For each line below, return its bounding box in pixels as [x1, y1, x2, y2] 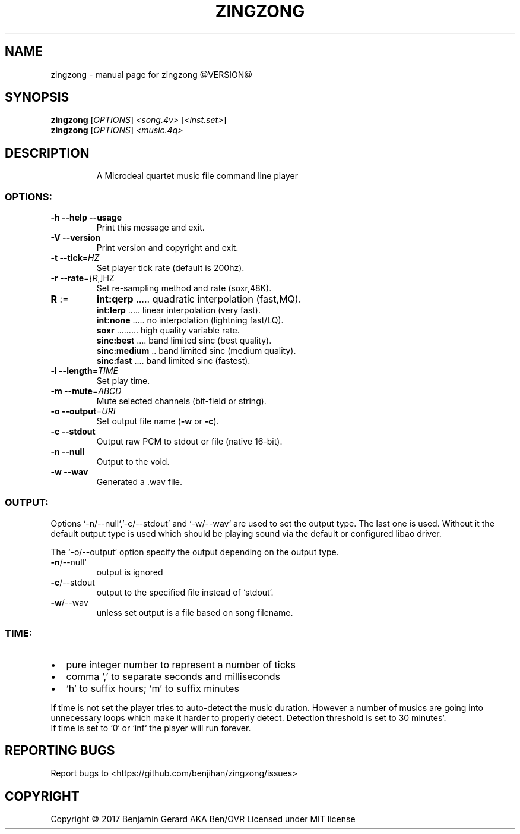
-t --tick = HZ [50, 253, 100, 263]
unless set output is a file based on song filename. [96, 607, 293, 618]
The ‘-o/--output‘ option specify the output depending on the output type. [50, 546, 339, 557]
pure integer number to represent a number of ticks [66, 658, 296, 671]
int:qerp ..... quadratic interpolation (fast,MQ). [96, 293, 302, 306]
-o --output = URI [50, 406, 116, 417]
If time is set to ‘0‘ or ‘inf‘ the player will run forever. [50, 722, 251, 733]
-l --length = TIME [50, 366, 118, 376]
